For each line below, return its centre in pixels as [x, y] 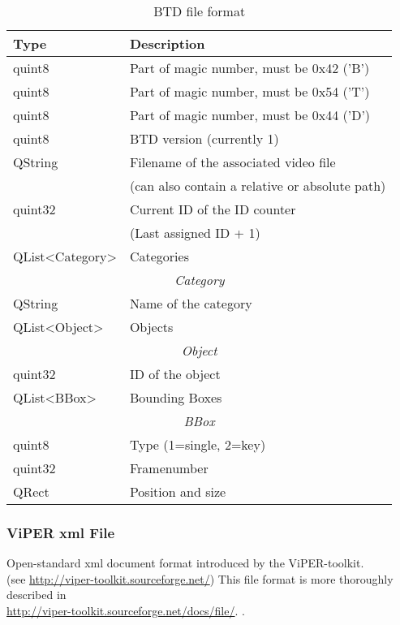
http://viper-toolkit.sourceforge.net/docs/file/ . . [126, 610]
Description [167, 43]
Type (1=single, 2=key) [198, 444]
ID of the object [175, 374]
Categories [159, 256]
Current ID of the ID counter [213, 209]
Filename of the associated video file [232, 162]
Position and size [178, 491]
